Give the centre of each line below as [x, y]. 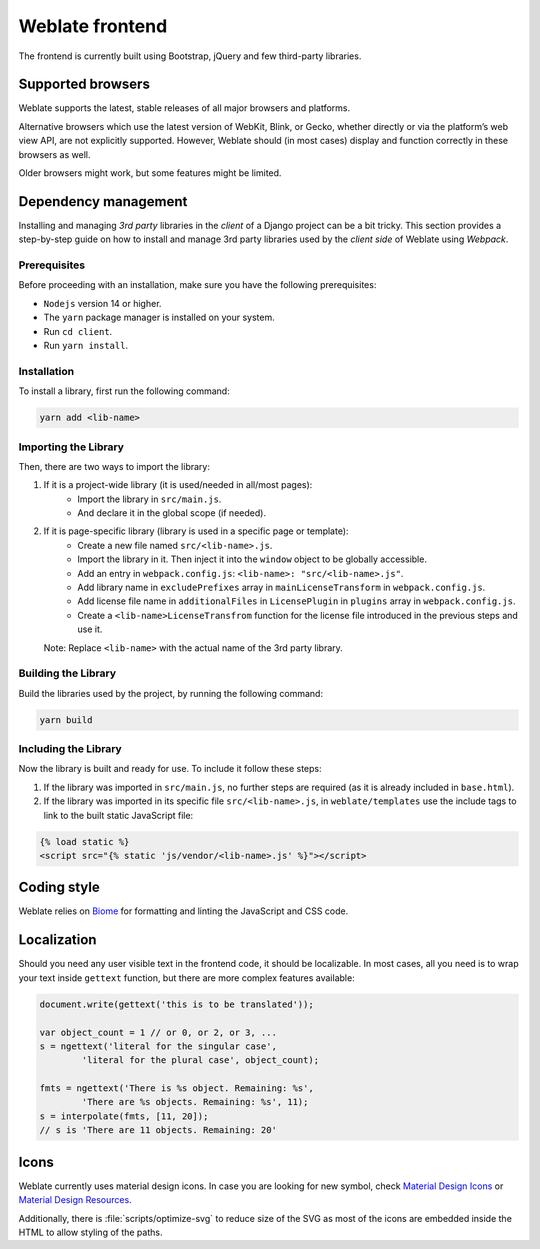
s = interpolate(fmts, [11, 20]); [124, 1116]
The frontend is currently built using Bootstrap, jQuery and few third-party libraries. [190, 56]
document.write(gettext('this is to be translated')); [176, 1004]
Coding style [59, 887]
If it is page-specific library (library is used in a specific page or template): [196, 531]
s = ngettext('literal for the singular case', [158, 1046]
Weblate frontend [93, 26]
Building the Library [67, 673]
